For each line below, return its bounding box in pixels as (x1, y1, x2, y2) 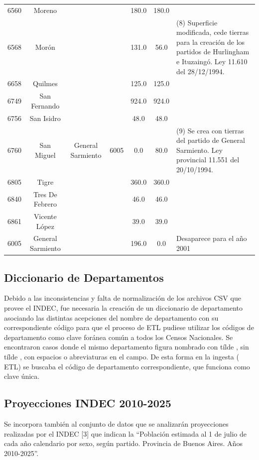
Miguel (35, 149, 56, 160)
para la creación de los (176, 36, 245, 47)
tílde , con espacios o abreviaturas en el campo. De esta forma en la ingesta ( (4, 351, 239, 361)
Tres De (33, 189, 57, 199)
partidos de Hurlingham (176, 46, 250, 57)
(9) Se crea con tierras (176, 125, 244, 135)
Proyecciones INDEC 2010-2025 (4, 395, 171, 411)
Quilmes (32, 78, 58, 89)
